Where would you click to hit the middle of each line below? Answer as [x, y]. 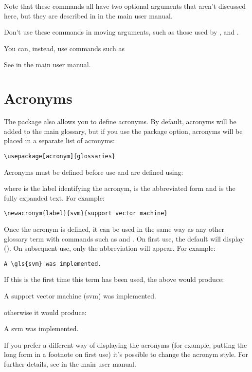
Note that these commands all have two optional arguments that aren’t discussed [125, 6]
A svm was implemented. [41, 328]
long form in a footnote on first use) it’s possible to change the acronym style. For [126, 354]
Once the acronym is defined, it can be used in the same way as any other [114, 229]
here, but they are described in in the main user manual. [88, 15]
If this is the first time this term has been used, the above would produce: [114, 279]
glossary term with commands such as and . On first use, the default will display [124, 238]
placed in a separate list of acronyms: [59, 140]
